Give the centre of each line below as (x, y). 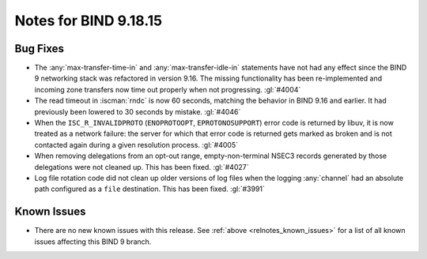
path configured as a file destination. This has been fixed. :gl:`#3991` (149, 189)
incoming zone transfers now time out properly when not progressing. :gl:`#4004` (168, 89)
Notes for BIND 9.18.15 (89, 21)
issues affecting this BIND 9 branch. (93, 242)
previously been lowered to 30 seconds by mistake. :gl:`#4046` (138, 111)
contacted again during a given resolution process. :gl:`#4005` (136, 145)
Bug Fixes (40, 49)
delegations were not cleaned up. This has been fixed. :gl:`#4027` (142, 167)
